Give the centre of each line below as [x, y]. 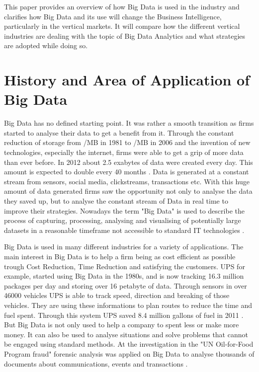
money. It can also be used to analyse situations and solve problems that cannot [126, 334]
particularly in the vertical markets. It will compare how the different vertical [122, 26]
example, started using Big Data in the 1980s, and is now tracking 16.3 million [124, 276]
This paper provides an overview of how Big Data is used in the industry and [122, 6]
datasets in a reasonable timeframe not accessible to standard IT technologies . [124, 230]
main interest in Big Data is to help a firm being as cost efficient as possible [120, 256]
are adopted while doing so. [46, 45]
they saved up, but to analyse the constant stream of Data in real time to [116, 201]
